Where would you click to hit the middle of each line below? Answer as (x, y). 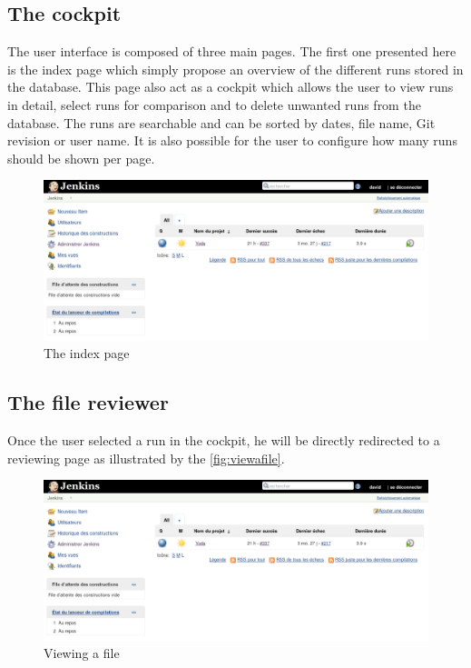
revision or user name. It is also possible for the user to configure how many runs (232, 140)
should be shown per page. (81, 158)
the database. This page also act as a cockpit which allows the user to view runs (231, 87)
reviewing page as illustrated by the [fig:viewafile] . (146, 458)
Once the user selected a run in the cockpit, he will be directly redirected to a (224, 440)
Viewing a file (82, 653)
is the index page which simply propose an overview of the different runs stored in (235, 69)
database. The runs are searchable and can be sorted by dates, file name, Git (221, 122)
